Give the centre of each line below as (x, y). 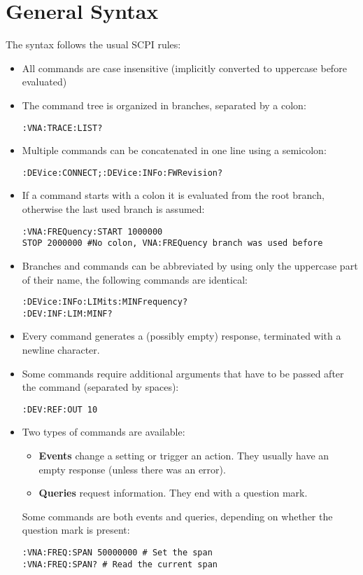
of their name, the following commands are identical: (135, 279)
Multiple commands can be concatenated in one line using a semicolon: (174, 150)
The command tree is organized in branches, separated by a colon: (164, 105)
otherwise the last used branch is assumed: (113, 209)
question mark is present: (76, 530)
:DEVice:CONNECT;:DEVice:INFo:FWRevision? (122, 173)
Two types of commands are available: (104, 432)
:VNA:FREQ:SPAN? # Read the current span (120, 564)
